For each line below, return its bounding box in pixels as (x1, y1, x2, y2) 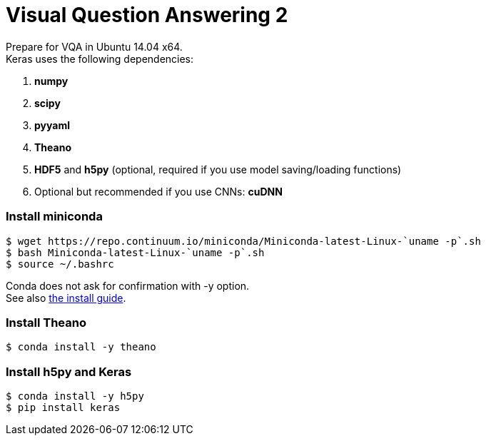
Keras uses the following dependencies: (6, 52, 194, 65)
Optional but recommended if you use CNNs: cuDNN (34, 185, 283, 198)
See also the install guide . (6, 291, 126, 304)
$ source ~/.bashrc (6, 258, 114, 270)
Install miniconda (6, 209, 103, 224)
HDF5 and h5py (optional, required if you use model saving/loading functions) (34, 163, 402, 176)
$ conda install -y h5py (6, 390, 144, 402)
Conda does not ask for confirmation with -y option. (6, 279, 250, 292)
